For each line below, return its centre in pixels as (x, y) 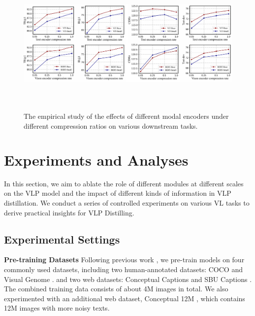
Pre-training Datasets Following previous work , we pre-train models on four (124, 260)
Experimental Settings (62, 239)
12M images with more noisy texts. (57, 308)
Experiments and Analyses (96, 159)
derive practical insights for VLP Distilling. (69, 212)
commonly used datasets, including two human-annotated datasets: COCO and (123, 269)
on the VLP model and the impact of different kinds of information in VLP (118, 193)
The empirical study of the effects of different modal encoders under (126, 116)
